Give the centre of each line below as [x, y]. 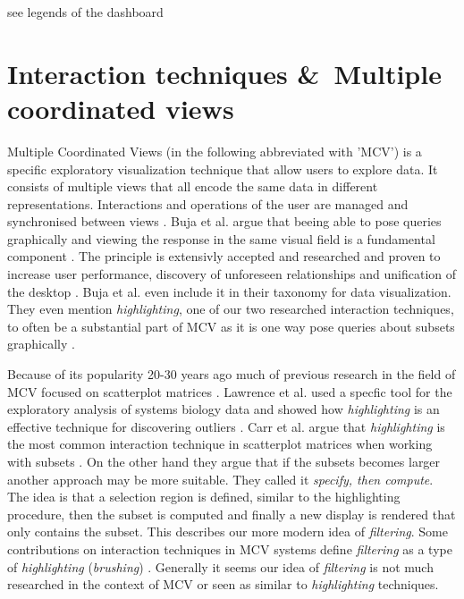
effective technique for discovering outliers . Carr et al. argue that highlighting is [226, 426]
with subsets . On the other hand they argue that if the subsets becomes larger [224, 461]
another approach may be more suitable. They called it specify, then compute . [220, 479]
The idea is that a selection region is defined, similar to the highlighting [204, 497]
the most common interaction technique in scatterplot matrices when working [220, 444]
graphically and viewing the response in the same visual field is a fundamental [221, 238]
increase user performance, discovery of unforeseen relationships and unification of [232, 274]
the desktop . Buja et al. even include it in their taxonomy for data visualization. [229, 291]
